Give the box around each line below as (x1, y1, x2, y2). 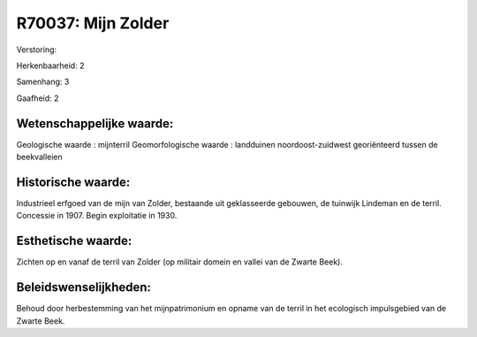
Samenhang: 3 (16, 76, 70, 88)
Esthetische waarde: (16, 234, 132, 249)
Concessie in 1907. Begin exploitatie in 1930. (16, 211, 178, 221)
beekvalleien (16, 151, 64, 163)
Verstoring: (16, 44, 57, 55)
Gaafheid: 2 (16, 93, 59, 103)
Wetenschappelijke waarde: (16, 116, 174, 131)
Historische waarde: (16, 174, 131, 189)
